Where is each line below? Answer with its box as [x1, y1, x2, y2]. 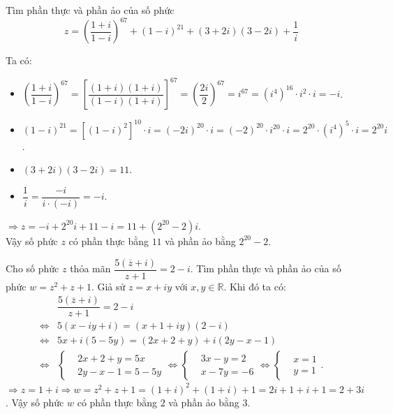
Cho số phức [6, 261, 59, 275]
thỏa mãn [70, 261, 111, 275]
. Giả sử [91, 279, 126, 293]
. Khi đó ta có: [223, 279, 286, 293]
